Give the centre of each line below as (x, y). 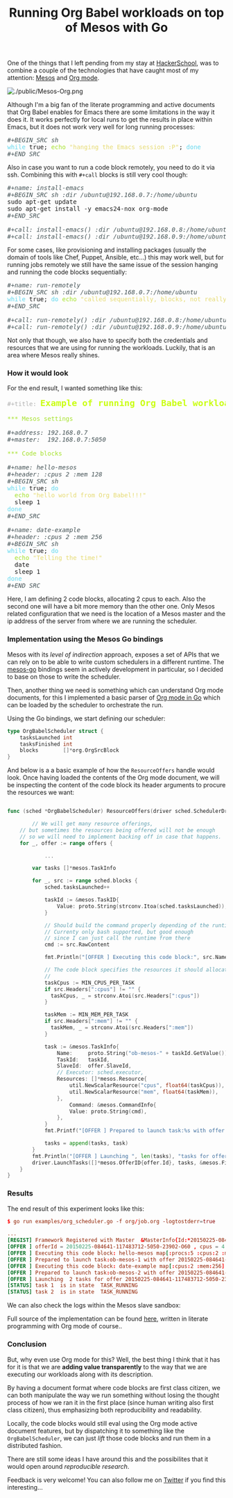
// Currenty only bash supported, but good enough (119, 932)
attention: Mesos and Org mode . (53, 78)
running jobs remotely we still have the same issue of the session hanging (113, 265)
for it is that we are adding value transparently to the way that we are (107, 1367)
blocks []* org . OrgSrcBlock (69, 750)
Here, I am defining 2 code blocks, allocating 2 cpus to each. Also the (106, 599)
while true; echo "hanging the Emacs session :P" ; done (104, 147)
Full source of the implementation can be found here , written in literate (108, 1319)
